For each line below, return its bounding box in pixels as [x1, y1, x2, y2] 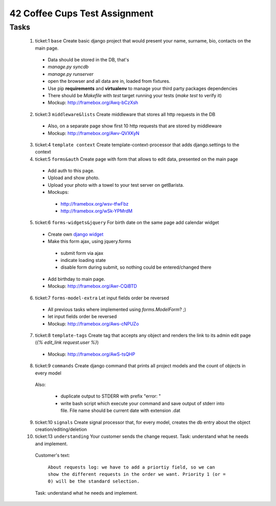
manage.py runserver [48, 71, 94, 77]
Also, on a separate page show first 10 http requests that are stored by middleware [48, 123, 222, 129]
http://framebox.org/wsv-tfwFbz [60, 201, 129, 207]
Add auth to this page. [48, 168, 95, 174]
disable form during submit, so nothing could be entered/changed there [60, 264, 212, 271]
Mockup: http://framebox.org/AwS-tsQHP [48, 351, 135, 357]
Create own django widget [48, 231, 104, 237]
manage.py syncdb [48, 64, 89, 70]
